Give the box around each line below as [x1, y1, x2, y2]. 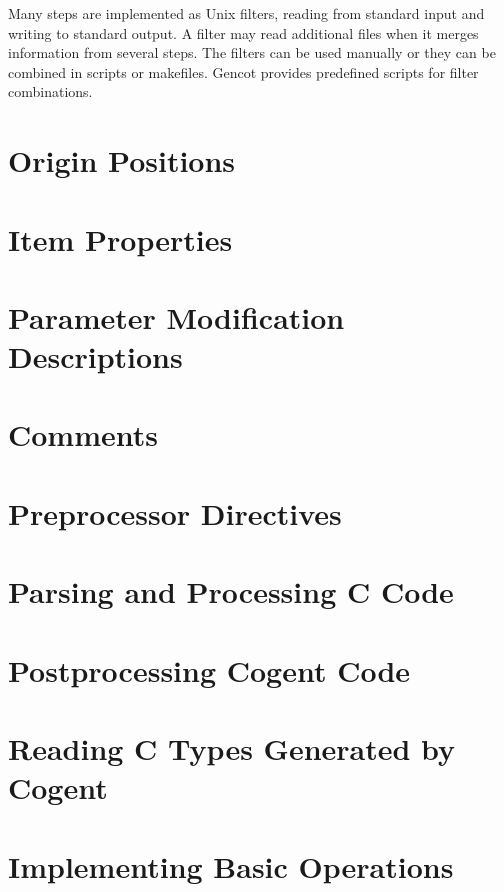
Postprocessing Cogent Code [8, 649, 411, 690]
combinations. [8, 81, 93, 102]
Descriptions [8, 336, 183, 377]
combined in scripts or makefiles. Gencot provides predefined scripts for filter [8, 61, 479, 82]
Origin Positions [8, 140, 236, 181]
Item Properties [8, 218, 233, 259]
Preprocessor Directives [8, 492, 342, 533]
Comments [8, 414, 158, 455]
